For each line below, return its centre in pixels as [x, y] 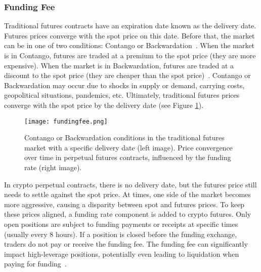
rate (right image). [53, 167]
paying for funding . [35, 264]
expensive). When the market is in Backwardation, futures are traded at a [119, 65]
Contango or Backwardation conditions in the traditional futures [124, 138]
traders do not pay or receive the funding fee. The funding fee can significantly [126, 244]
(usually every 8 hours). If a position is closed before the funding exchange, [121, 234]
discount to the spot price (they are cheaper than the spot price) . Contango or [127, 75]
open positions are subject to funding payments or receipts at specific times [121, 224]
